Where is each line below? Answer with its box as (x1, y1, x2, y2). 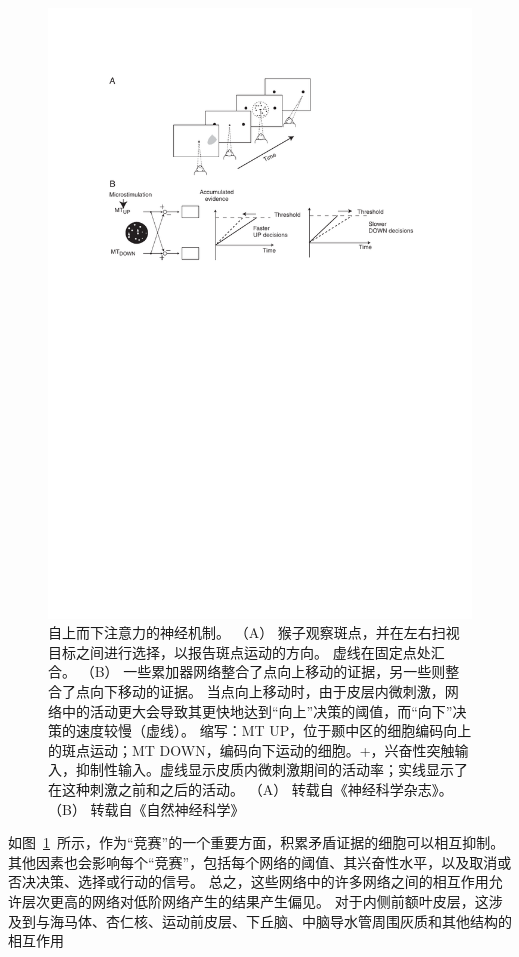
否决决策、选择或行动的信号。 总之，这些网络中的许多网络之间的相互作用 (8, 871, 489, 892)
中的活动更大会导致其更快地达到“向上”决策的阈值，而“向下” (61, 700, 453, 721)
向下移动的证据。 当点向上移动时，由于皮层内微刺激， (89, 681, 445, 702)
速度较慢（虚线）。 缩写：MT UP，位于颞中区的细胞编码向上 (75, 720, 472, 741)
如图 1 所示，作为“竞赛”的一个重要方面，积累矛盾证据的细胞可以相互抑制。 (8, 832, 505, 853)
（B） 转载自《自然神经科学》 (48, 798, 245, 819)
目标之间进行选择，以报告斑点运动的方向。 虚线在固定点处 (48, 641, 431, 662)
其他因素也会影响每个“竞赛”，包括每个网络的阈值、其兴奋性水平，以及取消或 (8, 851, 512, 872)
